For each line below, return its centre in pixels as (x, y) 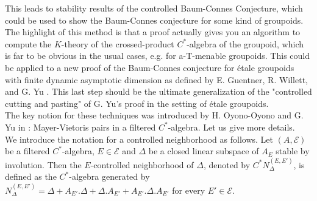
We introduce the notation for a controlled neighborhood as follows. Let (139, 139)
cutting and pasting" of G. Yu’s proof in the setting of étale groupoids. (137, 103)
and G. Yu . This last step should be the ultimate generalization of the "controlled (158, 91)
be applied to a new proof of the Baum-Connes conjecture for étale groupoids (150, 67)
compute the (28, 43)
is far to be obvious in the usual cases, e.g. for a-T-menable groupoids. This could (157, 56)
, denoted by (227, 164)
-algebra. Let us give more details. (231, 127)
